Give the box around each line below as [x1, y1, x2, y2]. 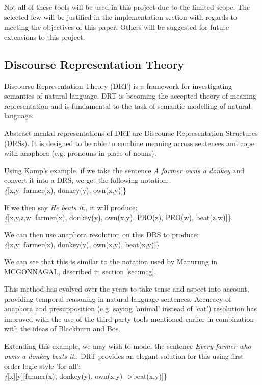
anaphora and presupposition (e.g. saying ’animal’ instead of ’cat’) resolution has [4, 303, 257, 314]
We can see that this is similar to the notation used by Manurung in [4, 256, 218, 267]
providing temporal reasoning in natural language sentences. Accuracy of [4, 293, 231, 304]
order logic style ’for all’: [4, 360, 81, 371]
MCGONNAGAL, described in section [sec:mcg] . [4, 266, 156, 277]
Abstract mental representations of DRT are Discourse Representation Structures [4, 127, 258, 138]
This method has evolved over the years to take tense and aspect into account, [4, 283, 249, 294]
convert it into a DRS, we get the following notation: [4, 175, 169, 185]
